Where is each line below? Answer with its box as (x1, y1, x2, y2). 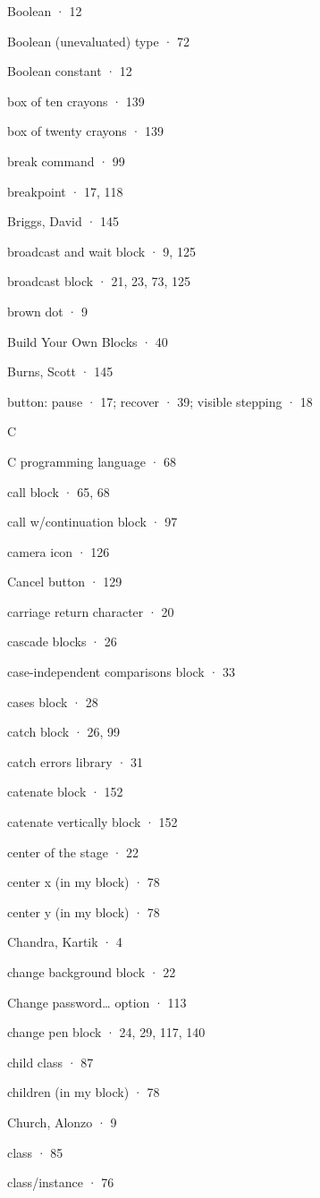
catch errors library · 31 (7, 752, 143, 771)
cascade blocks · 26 (7, 632, 117, 651)
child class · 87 (7, 1052, 94, 1071)
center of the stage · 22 (7, 842, 139, 861)
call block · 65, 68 (7, 482, 110, 501)
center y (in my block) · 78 (7, 902, 160, 921)
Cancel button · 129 (7, 572, 122, 591)
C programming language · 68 (7, 451, 177, 470)
